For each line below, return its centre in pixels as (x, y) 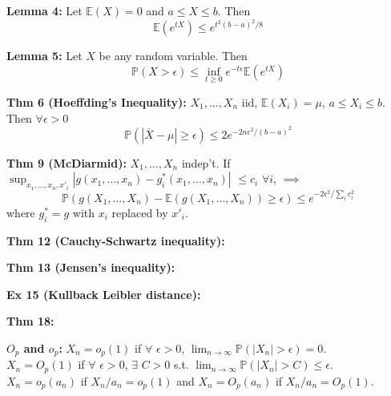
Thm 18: (30, 321)
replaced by (140, 212)
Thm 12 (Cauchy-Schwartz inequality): (116, 240)
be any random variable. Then (173, 56)
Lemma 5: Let (44, 56)
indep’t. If (206, 162)
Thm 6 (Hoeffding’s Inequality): (97, 101)
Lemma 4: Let (44, 10)
